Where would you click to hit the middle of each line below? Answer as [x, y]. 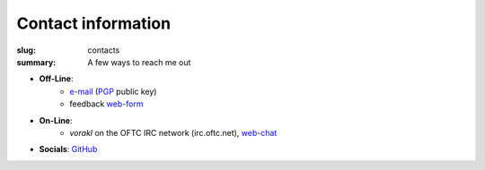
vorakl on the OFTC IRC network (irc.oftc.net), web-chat [173, 132]
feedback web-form [106, 104]
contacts [104, 50]
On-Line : [56, 120]
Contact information [93, 23]
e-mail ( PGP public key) [113, 91]
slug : [26, 50]
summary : [36, 62]
